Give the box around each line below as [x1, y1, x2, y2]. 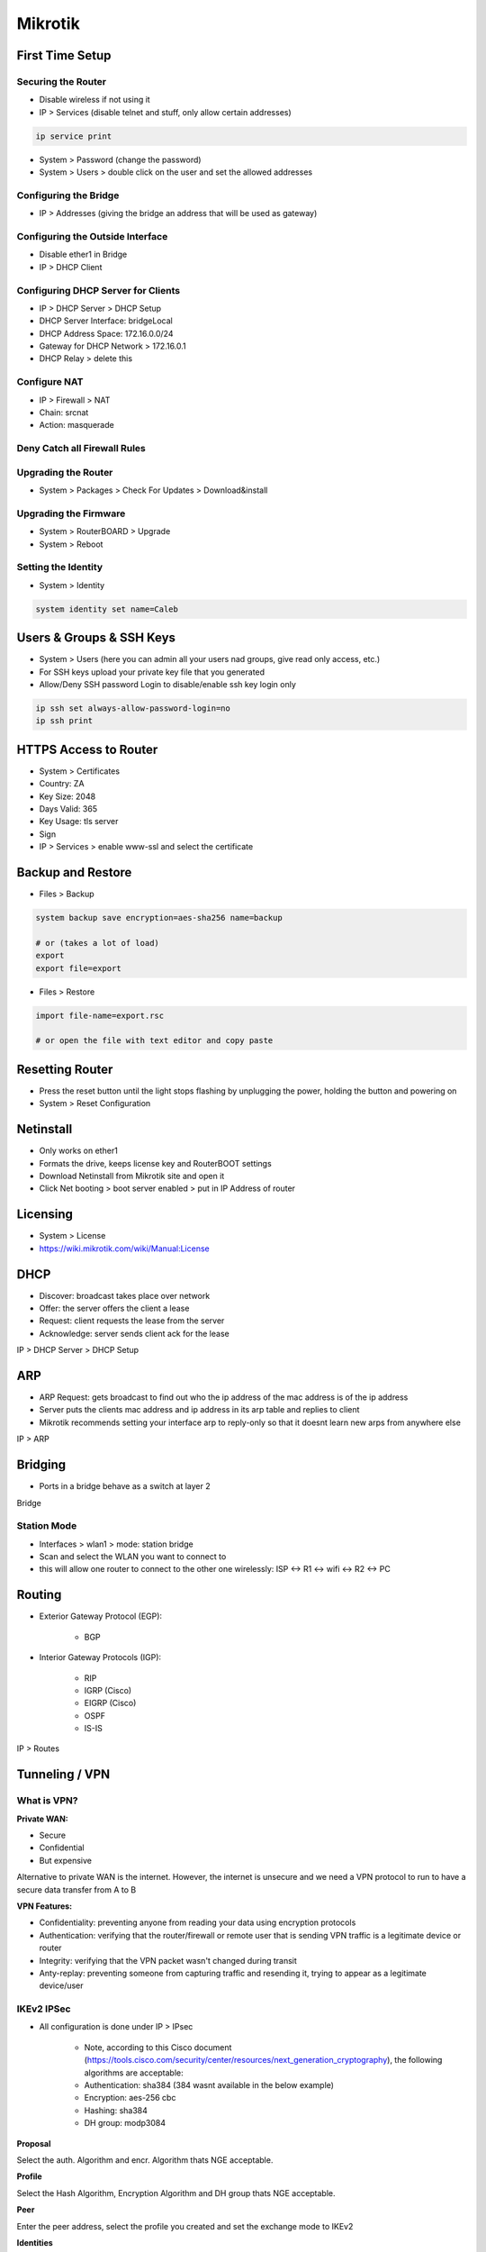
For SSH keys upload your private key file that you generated [39, 667, 265, 677]
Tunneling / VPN [16, 1766, 111, 1783]
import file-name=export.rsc [35, 1010, 165, 1021]
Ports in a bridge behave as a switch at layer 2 [39, 1481, 211, 1492]
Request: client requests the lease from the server [39, 1315, 225, 1326]
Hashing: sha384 [84, 2104, 148, 2116]
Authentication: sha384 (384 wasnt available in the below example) [84, 2080, 335, 2091]
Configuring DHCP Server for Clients [16, 284, 180, 296]
